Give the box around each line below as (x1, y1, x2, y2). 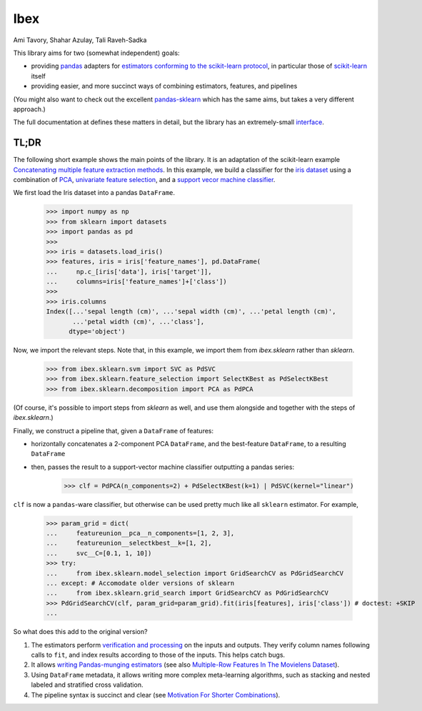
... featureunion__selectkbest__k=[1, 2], (46, 539, 212, 548)
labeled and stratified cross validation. (31, 680, 144, 689)
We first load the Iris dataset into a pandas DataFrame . (13, 188, 175, 197)
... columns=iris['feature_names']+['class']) (46, 278, 228, 286)
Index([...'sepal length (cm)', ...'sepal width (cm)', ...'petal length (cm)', (46, 308, 336, 316)
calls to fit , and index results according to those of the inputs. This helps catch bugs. (31, 650, 286, 659)
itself (31, 71, 46, 80)
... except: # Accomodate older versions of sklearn (46, 579, 235, 588)
